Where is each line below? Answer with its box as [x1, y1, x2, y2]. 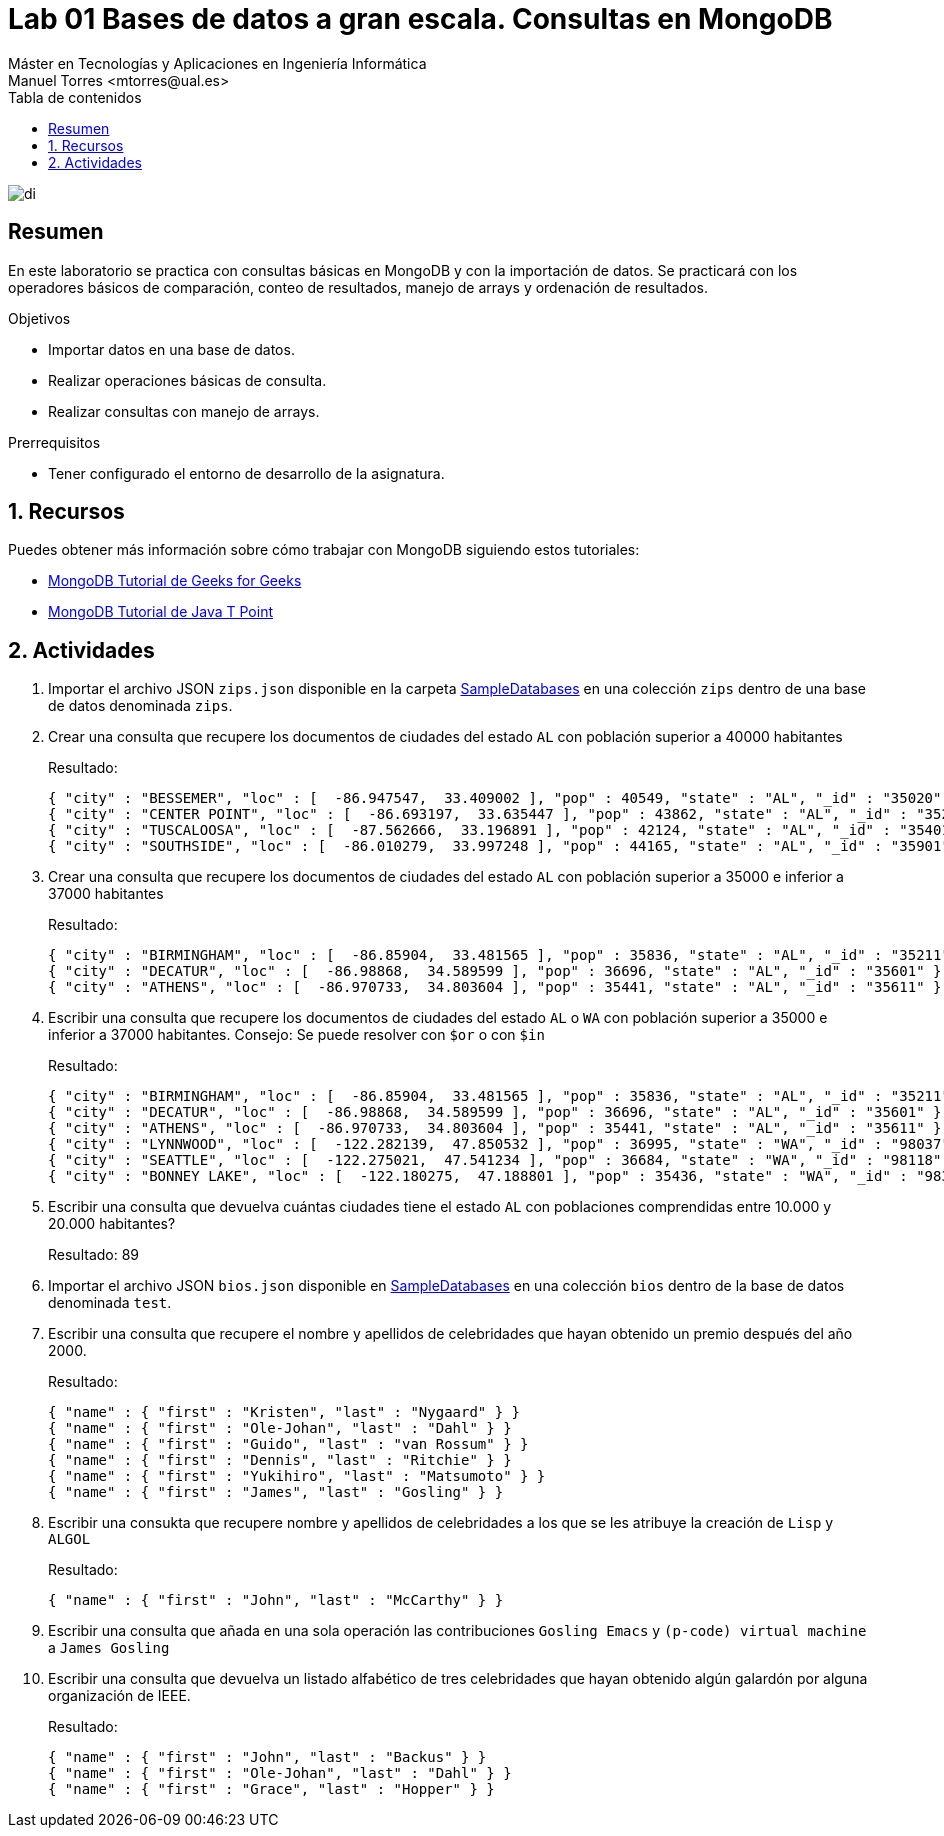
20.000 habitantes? [48, 1215, 176, 1233]
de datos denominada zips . [48, 697, 233, 715]
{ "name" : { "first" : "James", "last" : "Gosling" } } [48, 1484, 504, 1501]
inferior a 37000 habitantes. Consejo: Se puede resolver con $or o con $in [48, 1026, 545, 1044]
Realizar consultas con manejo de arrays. [48, 402, 320, 420]
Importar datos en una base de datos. [48, 340, 295, 358]
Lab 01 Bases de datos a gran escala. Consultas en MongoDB [8, 2, 833, 36]
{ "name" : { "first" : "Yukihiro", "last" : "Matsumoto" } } [48, 1468, 546, 1485]
